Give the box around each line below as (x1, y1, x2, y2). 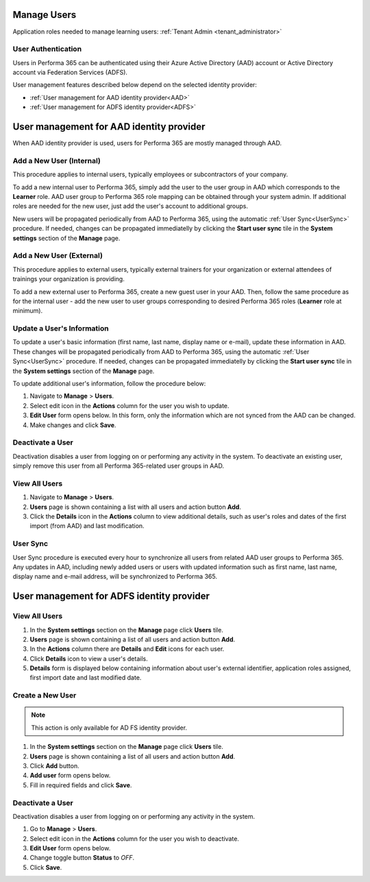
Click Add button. (29, 761, 79, 770)
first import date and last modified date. (29, 674, 142, 682)
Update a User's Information (12, 324, 109, 333)
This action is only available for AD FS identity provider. (31, 724, 188, 732)
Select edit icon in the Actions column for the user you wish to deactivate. (29, 834, 240, 843)
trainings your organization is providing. (12, 275, 125, 283)
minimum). (12, 307, 43, 315)
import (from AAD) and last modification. (29, 522, 145, 530)
